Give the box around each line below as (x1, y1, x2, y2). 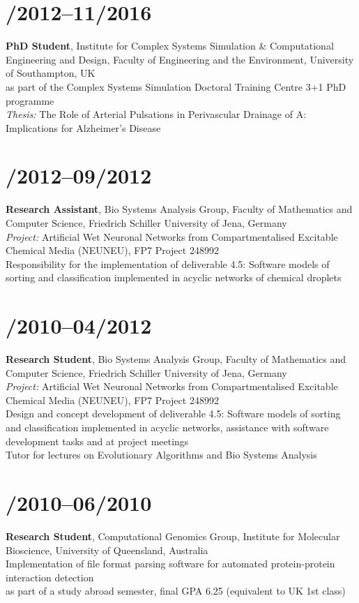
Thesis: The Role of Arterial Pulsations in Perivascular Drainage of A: (6, 107, 307, 121)
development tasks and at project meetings (6, 433, 189, 448)
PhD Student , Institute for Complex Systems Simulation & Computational (6, 38, 334, 53)
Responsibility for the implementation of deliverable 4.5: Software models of (6, 256, 330, 271)
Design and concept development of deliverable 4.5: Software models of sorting (6, 406, 341, 421)
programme (6, 93, 54, 107)
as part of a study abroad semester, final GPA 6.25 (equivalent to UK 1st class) (6, 583, 346, 598)
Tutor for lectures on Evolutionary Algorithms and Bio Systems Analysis (6, 447, 317, 462)
